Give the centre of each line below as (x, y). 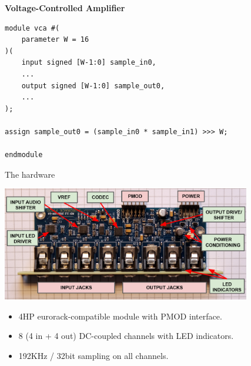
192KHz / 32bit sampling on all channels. (93, 356)
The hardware (30, 174)
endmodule (24, 155)
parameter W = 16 (55, 40)
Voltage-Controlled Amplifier (65, 8)
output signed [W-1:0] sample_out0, (93, 86)
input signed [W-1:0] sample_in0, (89, 63)
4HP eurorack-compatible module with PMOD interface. (120, 316)
